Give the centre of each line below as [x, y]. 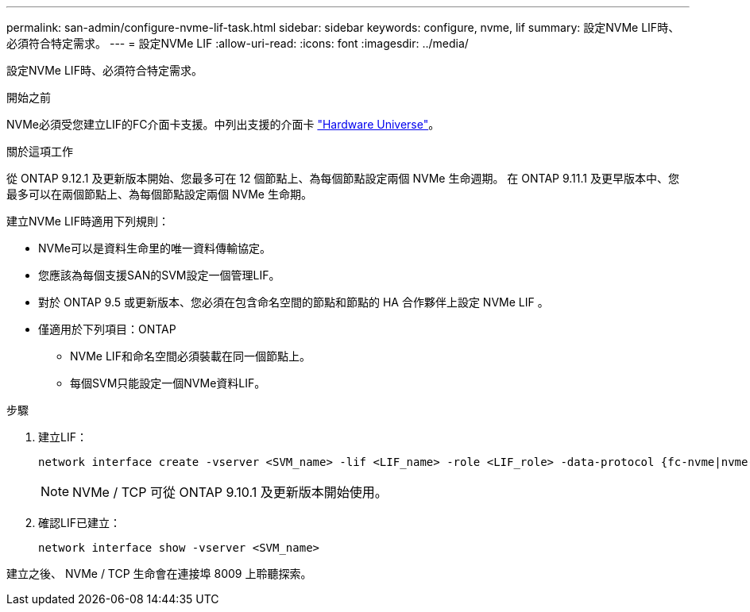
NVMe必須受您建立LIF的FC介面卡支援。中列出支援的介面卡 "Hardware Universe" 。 [223, 124]
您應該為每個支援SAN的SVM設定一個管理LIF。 [159, 275]
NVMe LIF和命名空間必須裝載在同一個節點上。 [190, 356]
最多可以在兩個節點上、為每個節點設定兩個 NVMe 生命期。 [159, 194]
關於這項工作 [40, 151]
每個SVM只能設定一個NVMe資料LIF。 [168, 383]
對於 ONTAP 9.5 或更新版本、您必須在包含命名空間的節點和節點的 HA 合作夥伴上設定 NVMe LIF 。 [294, 302]
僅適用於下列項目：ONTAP [107, 329]
